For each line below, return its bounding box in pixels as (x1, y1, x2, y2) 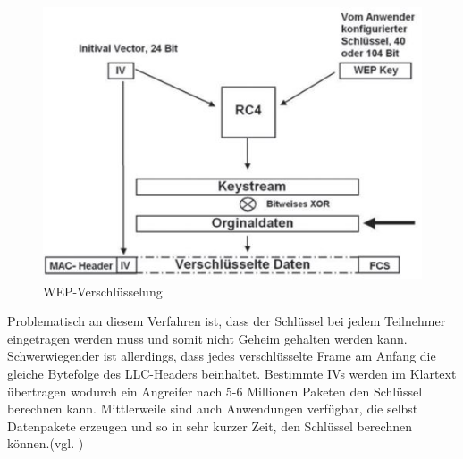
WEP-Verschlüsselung (43, 281, 163, 300)
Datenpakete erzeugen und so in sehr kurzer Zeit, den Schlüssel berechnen (7, 416, 412, 435)
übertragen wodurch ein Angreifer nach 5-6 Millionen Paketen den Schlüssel (7, 381, 423, 400)
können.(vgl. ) (7, 434, 84, 453)
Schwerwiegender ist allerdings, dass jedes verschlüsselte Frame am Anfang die (7, 346, 436, 365)
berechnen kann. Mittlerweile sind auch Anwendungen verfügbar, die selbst (7, 399, 418, 418)
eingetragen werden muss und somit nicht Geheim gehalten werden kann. (7, 329, 408, 347)
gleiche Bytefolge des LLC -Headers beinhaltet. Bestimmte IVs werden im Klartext (7, 363, 457, 382)
